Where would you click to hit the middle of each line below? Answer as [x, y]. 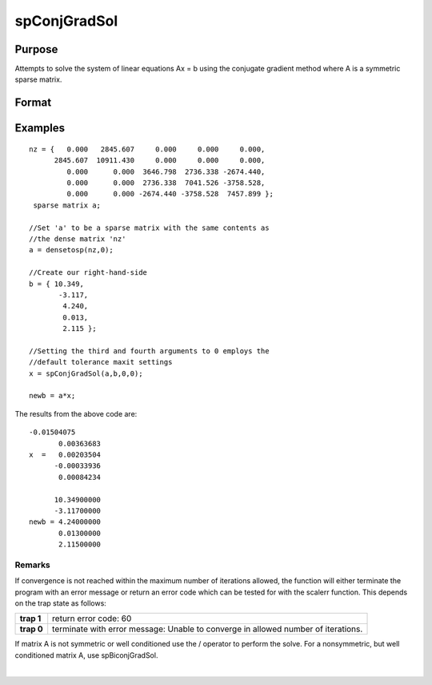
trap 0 [31, 629]
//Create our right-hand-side [88, 273]
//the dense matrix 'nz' [78, 239]
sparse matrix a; [67, 205]
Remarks [33, 565]
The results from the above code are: [76, 413]
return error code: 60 [92, 619]
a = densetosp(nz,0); [71, 250]
